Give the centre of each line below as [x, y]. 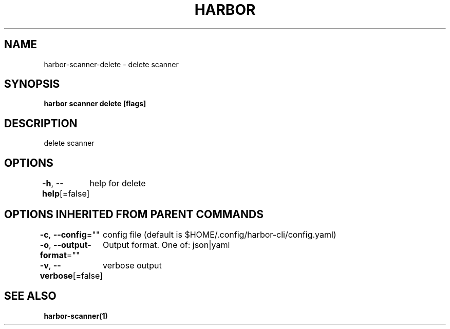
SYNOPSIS [32, 84]
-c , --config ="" [70, 234]
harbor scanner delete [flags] [95, 104]
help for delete [118, 183]
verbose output [132, 265]
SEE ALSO [30, 296]
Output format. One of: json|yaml [166, 245]
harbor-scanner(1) [76, 316]
